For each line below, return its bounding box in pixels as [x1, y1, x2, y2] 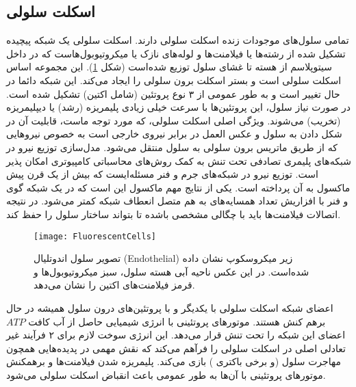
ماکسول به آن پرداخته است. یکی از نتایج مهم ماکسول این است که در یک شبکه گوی [6, 180, 351, 194]
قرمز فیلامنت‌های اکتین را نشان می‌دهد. [34, 278, 195, 292]
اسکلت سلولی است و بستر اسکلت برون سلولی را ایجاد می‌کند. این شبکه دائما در [6, 72, 342, 87]
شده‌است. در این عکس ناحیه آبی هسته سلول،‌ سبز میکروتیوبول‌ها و [34, 264, 309, 278]
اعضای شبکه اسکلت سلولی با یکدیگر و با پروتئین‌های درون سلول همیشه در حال [6, 300, 333, 315]
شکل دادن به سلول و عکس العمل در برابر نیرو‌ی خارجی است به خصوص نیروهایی [6, 126, 342, 141]
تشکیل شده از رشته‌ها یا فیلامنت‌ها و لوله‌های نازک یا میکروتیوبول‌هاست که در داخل [6, 46, 346, 60]
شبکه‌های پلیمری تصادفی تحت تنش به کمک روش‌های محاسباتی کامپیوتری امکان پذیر [6, 153, 351, 168]
